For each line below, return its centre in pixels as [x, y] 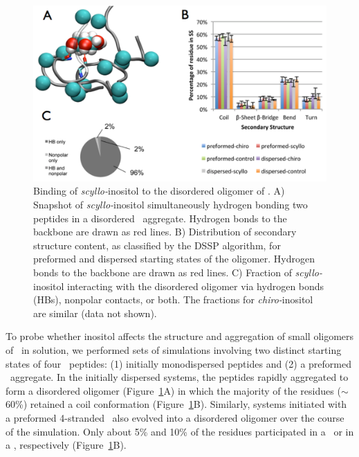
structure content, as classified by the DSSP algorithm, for [157, 245]
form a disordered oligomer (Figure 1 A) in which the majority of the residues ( [173, 390]
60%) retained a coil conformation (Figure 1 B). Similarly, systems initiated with [176, 404]
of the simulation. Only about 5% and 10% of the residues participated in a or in [180, 431]
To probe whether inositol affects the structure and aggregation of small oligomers [180, 336]
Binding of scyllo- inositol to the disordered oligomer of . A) [159, 191]
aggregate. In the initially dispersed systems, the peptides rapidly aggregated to [179, 377]
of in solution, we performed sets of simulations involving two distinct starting [174, 349]
